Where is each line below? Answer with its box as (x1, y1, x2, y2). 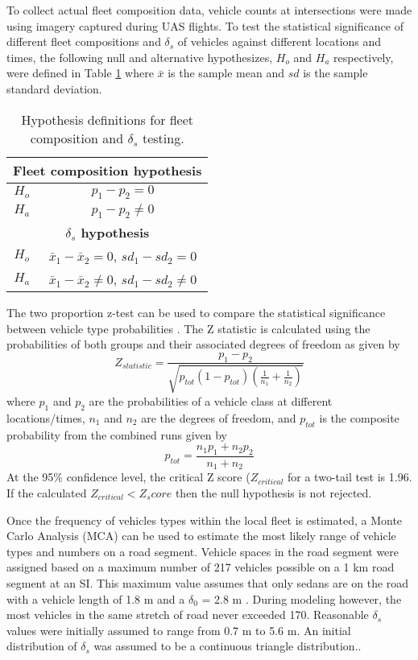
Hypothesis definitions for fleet (21, 109, 194, 129)
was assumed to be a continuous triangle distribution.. (93, 637, 362, 654)
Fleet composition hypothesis (13, 160, 202, 179)
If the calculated (6, 485, 87, 501)
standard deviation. (6, 80, 102, 97)
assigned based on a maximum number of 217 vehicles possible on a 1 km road (6, 559, 395, 575)
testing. (142, 128, 184, 147)
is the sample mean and (168, 64, 284, 81)
